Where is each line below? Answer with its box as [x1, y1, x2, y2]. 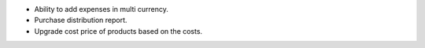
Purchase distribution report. [34, 16, 128, 25]
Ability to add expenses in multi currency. [34, 5, 169, 13]
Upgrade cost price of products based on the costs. [34, 26, 203, 35]
